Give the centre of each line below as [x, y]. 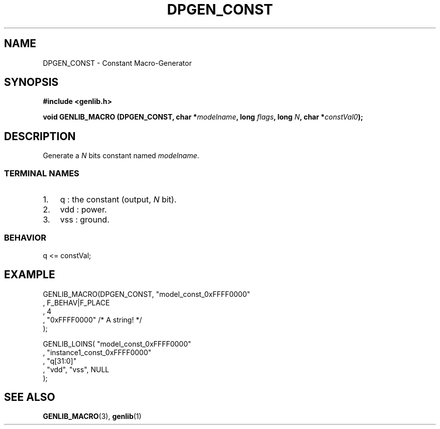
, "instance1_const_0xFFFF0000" [97, 352]
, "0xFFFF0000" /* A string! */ [92, 319]
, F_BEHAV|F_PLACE [76, 302]
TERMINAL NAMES [42, 173]
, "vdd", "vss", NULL [76, 369]
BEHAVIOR [25, 238]
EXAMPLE [30, 275]
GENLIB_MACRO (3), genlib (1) [92, 416]
